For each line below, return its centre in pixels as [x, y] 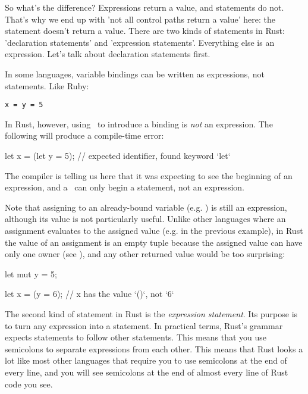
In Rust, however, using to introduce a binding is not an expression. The [139, 123]
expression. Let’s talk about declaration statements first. [108, 54]
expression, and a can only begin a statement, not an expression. [125, 187]
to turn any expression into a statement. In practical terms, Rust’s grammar [144, 325]
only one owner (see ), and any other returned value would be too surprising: [145, 254]
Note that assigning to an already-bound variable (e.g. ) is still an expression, [146, 207]
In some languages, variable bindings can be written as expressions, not [135, 74]
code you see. [29, 384]
